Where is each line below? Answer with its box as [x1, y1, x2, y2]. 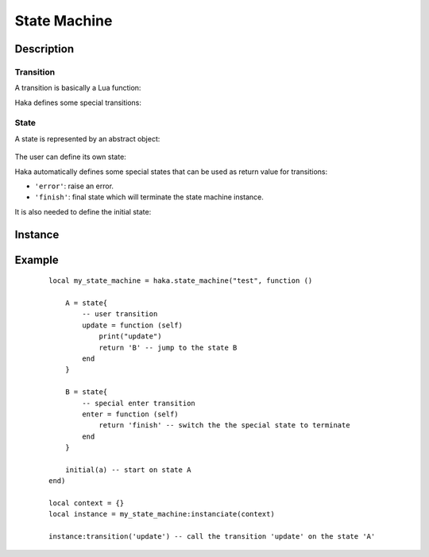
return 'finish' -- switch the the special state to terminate [99, 421, 350, 430]
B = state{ [64, 388, 108, 396]
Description [14, 42, 75, 56]
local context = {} [48, 499, 125, 508]
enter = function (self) [82, 409, 179, 419]
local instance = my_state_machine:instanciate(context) [48, 509, 276, 519]
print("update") [99, 332, 162, 341]
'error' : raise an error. [34, 181, 114, 191]
